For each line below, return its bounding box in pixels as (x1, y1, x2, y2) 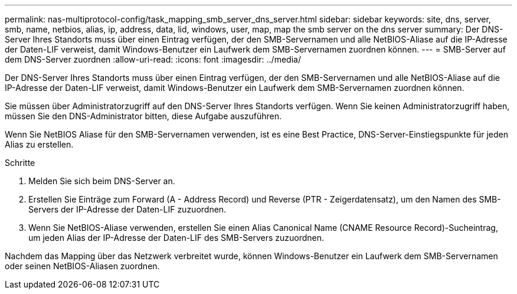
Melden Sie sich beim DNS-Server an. (28, 176, 175, 186)
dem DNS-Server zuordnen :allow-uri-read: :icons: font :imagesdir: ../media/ (5, 54, 301, 64)
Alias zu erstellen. (5, 139, 74, 149)
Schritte (5, 158, 35, 168)
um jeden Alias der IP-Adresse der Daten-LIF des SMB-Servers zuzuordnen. (28, 233, 325, 243)
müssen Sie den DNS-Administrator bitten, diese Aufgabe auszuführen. (5, 111, 282, 121)
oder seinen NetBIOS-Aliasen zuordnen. (5, 261, 160, 271)
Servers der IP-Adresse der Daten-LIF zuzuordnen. (28, 204, 227, 214)
